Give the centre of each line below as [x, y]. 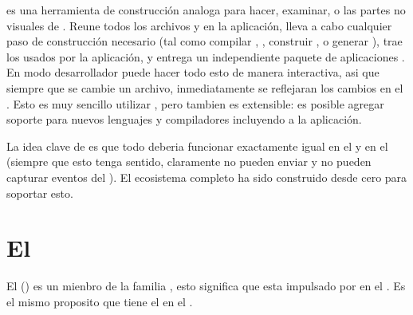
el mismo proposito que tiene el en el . [100, 301]
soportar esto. [40, 193]
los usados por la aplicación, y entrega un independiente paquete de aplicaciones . [206, 56]
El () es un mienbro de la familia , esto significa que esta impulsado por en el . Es [206, 286]
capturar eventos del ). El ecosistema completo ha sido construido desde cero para [207, 177]
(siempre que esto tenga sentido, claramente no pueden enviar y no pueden [189, 161]
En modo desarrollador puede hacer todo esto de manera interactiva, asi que [193, 72]
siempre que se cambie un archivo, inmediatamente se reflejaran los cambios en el [205, 87]
